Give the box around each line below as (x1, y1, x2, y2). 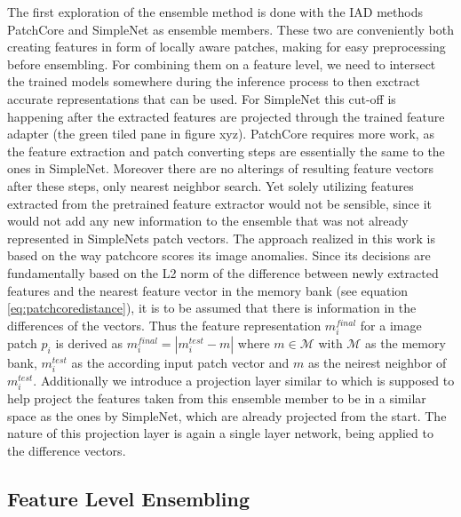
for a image (360, 315, 422, 334)
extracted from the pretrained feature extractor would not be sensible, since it (7, 194, 433, 212)
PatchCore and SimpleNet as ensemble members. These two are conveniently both (7, 20, 455, 38)
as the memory (365, 333, 446, 352)
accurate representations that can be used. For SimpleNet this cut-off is (7, 89, 396, 107)
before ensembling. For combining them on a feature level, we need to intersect (7, 54, 436, 73)
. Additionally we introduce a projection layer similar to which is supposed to (33, 371, 455, 389)
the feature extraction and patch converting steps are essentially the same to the (7, 141, 445, 160)
